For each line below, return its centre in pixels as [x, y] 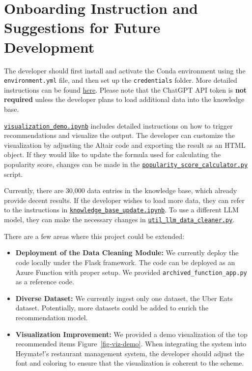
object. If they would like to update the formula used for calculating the [112, 154]
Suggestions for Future [82, 27]
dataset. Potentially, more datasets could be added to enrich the [112, 308]
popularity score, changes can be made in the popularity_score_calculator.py [126, 164]
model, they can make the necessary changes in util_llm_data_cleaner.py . [119, 219]
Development [49, 47]
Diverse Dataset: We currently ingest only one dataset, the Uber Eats [124, 298]
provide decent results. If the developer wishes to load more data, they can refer [124, 200]
